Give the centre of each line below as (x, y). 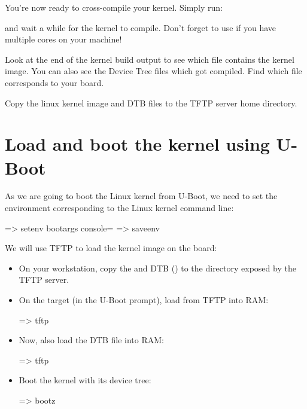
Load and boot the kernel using (137, 144)
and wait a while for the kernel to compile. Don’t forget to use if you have (141, 27)
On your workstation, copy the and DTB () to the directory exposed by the (157, 268)
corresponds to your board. (54, 82)
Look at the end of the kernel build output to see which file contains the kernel (150, 59)
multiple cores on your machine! (63, 39)
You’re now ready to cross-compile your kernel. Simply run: (114, 7)
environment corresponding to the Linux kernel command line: (119, 208)
